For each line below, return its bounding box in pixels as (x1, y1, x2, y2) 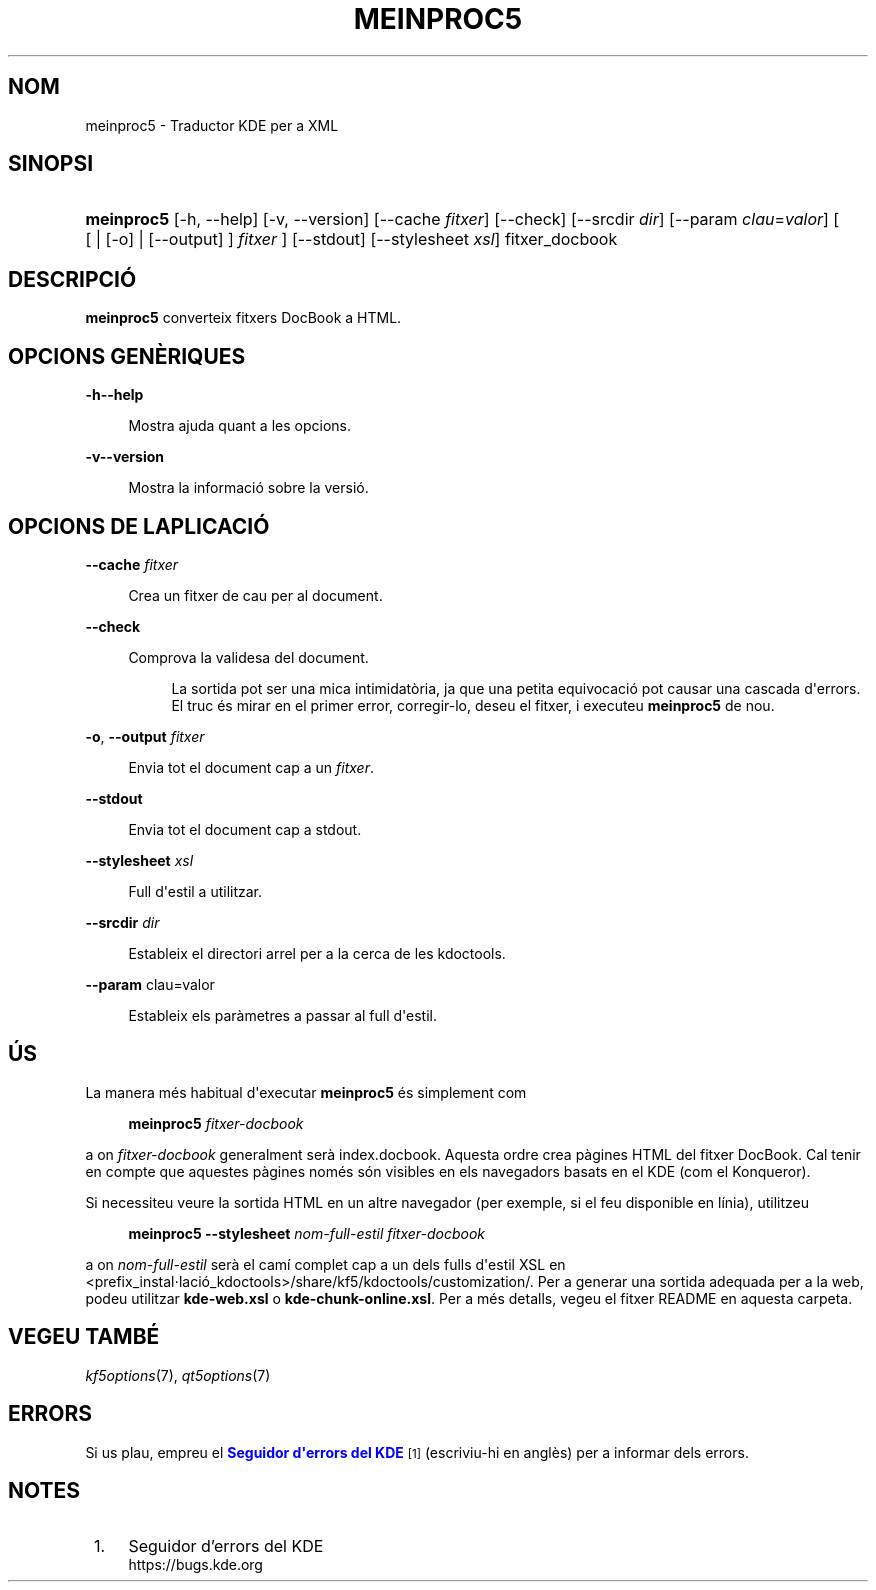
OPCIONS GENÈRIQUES (8, 343, 246, 369)
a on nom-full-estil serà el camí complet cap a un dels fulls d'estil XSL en (85, 1255, 566, 1273)
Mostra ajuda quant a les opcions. (128, 417, 351, 435)
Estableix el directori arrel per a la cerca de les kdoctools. (128, 944, 506, 962)
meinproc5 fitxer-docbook (128, 1114, 304, 1132)
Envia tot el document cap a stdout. (128, 820, 362, 838)
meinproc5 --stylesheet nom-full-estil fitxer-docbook (128, 1224, 486, 1242)
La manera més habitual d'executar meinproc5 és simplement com (85, 1083, 527, 1101)
